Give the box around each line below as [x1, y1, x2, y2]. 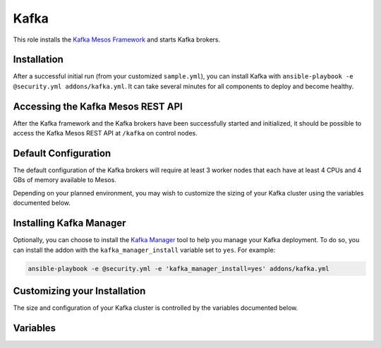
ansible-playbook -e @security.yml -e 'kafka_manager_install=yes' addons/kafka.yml [28, 265, 329, 272]
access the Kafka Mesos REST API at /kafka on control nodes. [13, 129, 198, 138]
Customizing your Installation [13, 284, 146, 296]
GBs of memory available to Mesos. [13, 176, 116, 184]
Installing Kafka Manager [13, 217, 126, 229]
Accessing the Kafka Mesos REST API [13, 100, 183, 112]
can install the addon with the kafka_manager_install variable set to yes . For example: [13, 246, 276, 254]
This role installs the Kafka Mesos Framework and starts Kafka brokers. [13, 35, 221, 44]
